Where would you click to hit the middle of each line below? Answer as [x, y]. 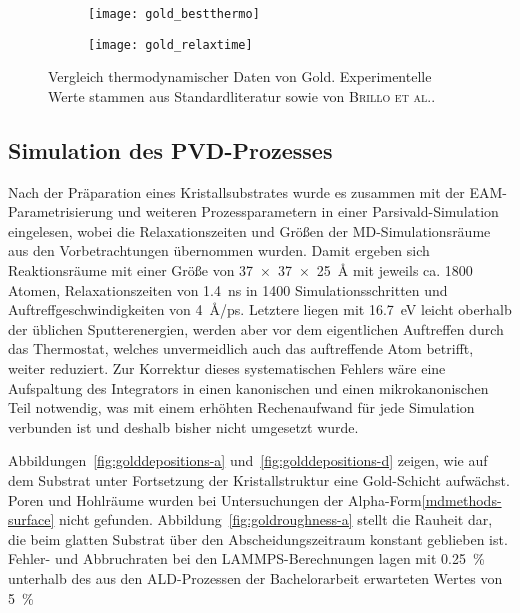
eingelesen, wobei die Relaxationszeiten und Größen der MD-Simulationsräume [249, 230]
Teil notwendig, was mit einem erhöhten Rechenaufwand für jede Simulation [241, 407]
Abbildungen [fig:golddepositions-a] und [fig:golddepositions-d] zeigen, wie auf [248, 460]
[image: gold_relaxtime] [170, 44]
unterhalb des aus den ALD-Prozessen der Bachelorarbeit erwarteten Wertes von [255, 577]
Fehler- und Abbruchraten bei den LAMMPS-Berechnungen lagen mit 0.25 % [246, 558]
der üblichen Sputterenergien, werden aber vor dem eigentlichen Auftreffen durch [256, 328]
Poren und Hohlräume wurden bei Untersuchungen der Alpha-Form [215, 499]
